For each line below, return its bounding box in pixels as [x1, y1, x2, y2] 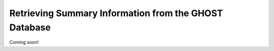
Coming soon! [9, 39, 39, 45]
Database [9, 22, 51, 33]
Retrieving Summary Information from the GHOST [9, 8, 223, 19]
